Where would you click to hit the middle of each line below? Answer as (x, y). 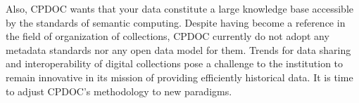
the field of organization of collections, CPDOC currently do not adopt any (168, 36)
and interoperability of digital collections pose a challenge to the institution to (175, 63)
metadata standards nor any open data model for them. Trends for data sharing (178, 49)
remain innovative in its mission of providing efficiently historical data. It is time (179, 77)
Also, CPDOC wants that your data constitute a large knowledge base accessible (179, 8)
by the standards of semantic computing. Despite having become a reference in (176, 22)
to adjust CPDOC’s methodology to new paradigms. (119, 91)
